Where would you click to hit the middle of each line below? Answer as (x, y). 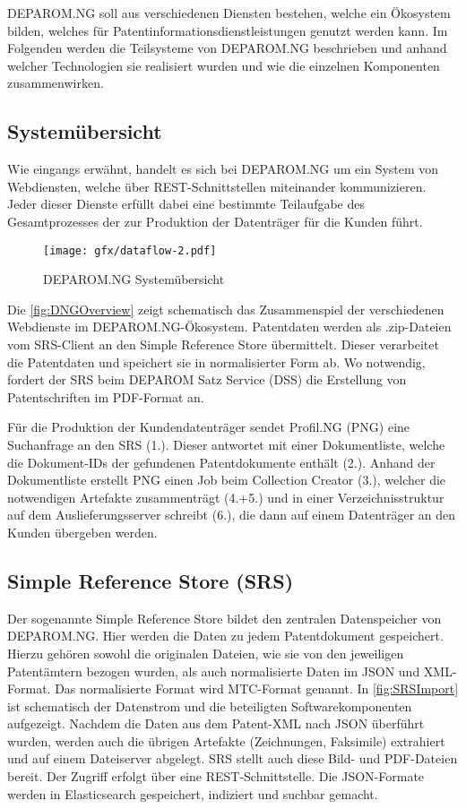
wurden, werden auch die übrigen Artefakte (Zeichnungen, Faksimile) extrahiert (226, 740)
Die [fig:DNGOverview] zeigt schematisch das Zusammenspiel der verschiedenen (226, 309)
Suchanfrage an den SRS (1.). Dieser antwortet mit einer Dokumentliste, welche (226, 444)
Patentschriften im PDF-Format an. (106, 396)
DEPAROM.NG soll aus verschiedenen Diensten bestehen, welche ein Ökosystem (229, 13)
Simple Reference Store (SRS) (151, 580)
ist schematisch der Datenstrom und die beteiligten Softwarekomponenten (210, 706)
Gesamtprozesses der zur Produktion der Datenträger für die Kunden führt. (215, 221)
